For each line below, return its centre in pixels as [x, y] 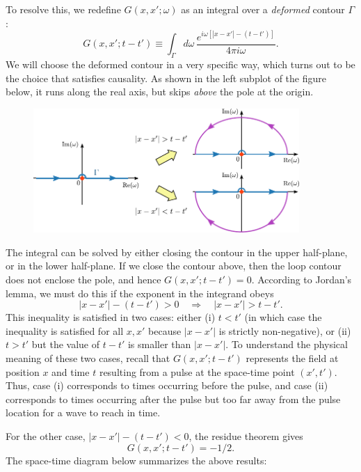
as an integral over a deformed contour [263, 9]
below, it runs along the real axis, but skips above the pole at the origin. [160, 92]
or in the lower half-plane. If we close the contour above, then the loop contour [174, 266]
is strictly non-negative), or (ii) [285, 330]
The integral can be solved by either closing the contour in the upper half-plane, [177, 252]
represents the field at [292, 358]
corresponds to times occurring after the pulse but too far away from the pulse [173, 399]
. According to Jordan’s [302, 280]
